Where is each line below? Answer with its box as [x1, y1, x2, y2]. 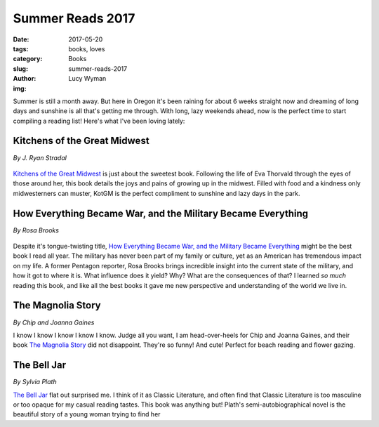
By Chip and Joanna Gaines [13, 318, 95, 327]
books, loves [68, 44, 105, 53]
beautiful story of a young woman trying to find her [13, 410, 161, 419]
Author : [13, 74, 36, 83]
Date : [13, 35, 29, 44]
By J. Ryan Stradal [13, 153, 67, 162]
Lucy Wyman [68, 74, 107, 83]
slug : [13, 64, 28, 73]
